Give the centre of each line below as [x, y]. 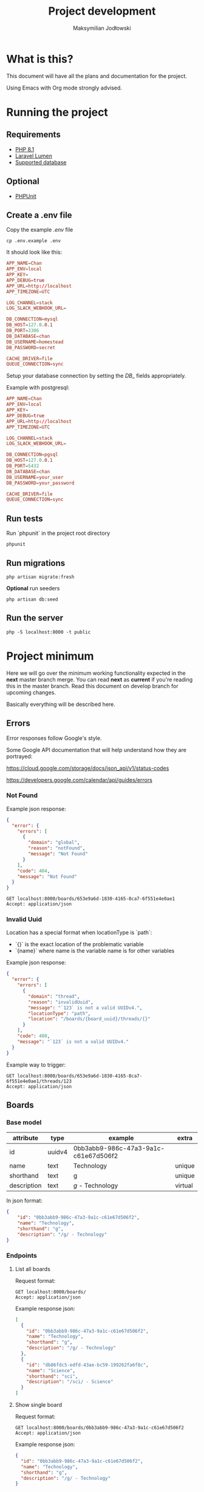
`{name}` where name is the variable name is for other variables [95, 951]
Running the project [57, 112]
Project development [102, 11]
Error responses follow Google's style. [54, 738]
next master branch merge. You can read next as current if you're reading [100, 679]
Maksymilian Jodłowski [102, 28]
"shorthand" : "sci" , [52, 1376]
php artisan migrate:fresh [40, 577]
